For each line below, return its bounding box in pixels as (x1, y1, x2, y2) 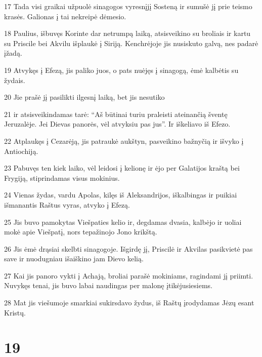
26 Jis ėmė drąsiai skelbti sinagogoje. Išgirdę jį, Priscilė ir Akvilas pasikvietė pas (4, 243, 253, 254)
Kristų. (4, 307, 26, 318)
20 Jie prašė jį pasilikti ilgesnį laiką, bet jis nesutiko (4, 92, 165, 102)
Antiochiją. (4, 145, 38, 156)
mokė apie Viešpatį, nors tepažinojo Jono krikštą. (4, 226, 157, 237)
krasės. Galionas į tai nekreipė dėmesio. (4, 11, 126, 21)
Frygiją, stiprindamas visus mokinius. (4, 172, 120, 183)
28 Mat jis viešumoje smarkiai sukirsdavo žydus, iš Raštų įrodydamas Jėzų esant (4, 297, 254, 308)
